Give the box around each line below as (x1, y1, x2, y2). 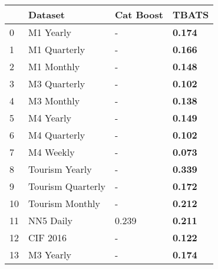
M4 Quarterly (28, 128, 85, 142)
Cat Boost (114, 8, 163, 21)
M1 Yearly (28, 25, 71, 39)
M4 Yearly (28, 111, 71, 124)
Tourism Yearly (28, 162, 92, 176)
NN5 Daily (28, 214, 72, 227)
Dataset (28, 8, 65, 21)
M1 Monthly (28, 60, 80, 73)
